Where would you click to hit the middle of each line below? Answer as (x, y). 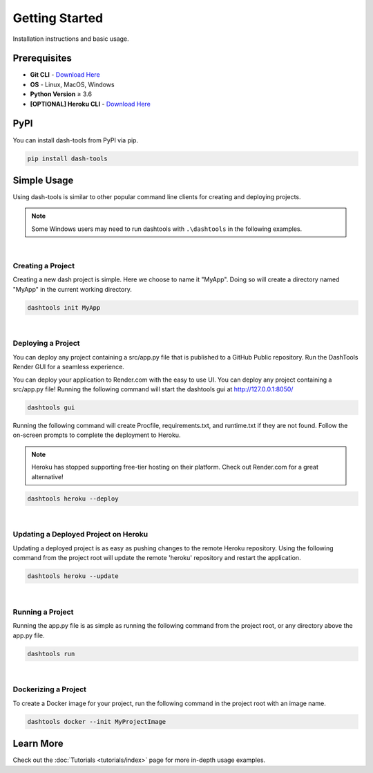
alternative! (47, 476)
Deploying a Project (46, 344)
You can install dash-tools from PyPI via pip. (75, 140)
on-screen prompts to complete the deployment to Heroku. (97, 435)
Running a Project (43, 612)
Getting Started (58, 18)
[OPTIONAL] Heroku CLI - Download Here (90, 104)
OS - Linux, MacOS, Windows (72, 84)
